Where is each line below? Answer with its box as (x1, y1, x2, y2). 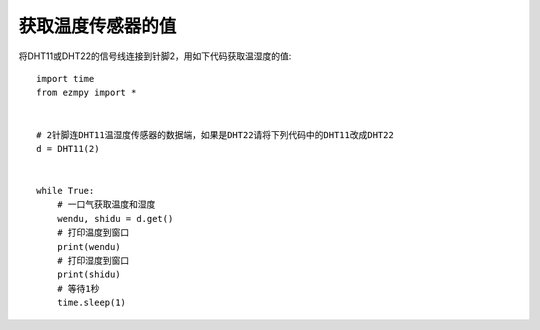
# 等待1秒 (56, 283, 100, 294)
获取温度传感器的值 (18, 15, 177, 37)
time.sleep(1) (56, 297, 127, 309)
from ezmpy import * (36, 87, 137, 99)
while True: (36, 185, 95, 197)
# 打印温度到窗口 (56, 227, 130, 239)
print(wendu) (56, 241, 121, 252)
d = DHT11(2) (36, 143, 100, 154)
